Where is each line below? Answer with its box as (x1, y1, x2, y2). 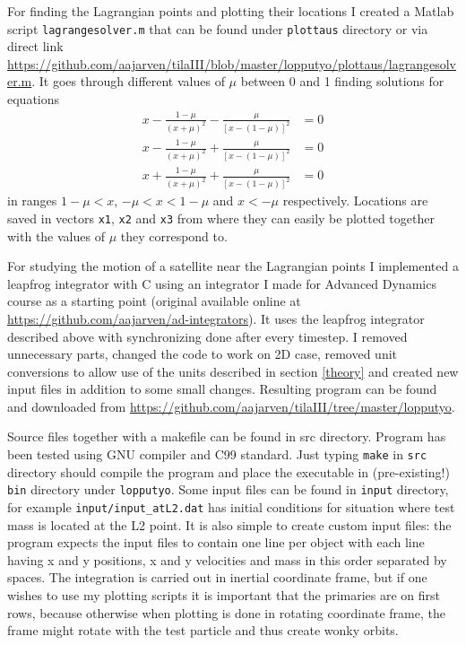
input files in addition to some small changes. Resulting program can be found (7, 379, 437, 398)
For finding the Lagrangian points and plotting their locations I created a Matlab (7, 2, 454, 20)
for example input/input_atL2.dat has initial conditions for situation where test (7, 497, 455, 516)
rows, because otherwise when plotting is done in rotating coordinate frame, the (7, 603, 445, 622)
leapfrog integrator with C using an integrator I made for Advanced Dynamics (7, 274, 436, 292)
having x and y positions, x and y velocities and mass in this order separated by (7, 550, 447, 569)
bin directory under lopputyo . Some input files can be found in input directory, (7, 480, 449, 499)
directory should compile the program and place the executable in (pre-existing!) (7, 462, 450, 481)
